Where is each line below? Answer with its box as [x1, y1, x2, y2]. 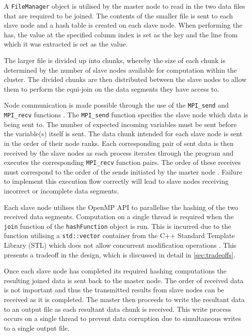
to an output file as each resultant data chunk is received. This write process [4, 304, 231, 314]
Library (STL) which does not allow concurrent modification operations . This [4, 240, 236, 250]
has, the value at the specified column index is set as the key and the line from [4, 29, 238, 39]
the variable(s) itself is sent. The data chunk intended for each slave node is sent [4, 128, 243, 139]
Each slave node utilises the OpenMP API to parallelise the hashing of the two [4, 202, 238, 212]
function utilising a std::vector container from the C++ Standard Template [4, 230, 235, 240]
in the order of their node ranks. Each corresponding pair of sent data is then [4, 138, 234, 148]
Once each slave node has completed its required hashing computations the [4, 266, 227, 276]
